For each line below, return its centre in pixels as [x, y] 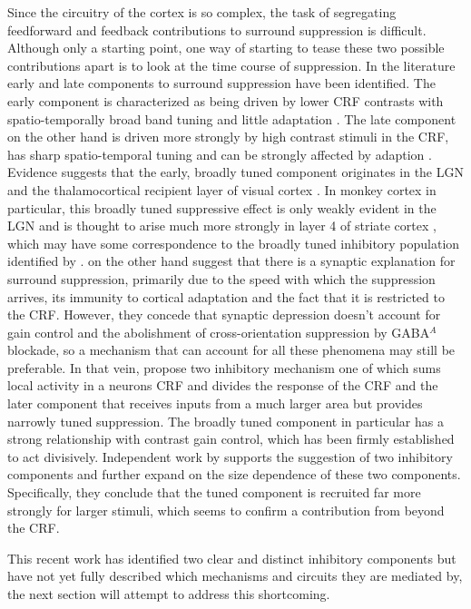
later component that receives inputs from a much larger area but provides [215, 403]
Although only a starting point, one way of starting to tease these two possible [226, 48]
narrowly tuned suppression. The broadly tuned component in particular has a [226, 421]
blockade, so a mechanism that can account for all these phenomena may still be [231, 350]
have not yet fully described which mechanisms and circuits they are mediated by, [235, 576]
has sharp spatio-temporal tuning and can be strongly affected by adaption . [220, 154]
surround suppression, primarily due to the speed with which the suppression [221, 278]
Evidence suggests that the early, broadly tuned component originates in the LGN [235, 172]
